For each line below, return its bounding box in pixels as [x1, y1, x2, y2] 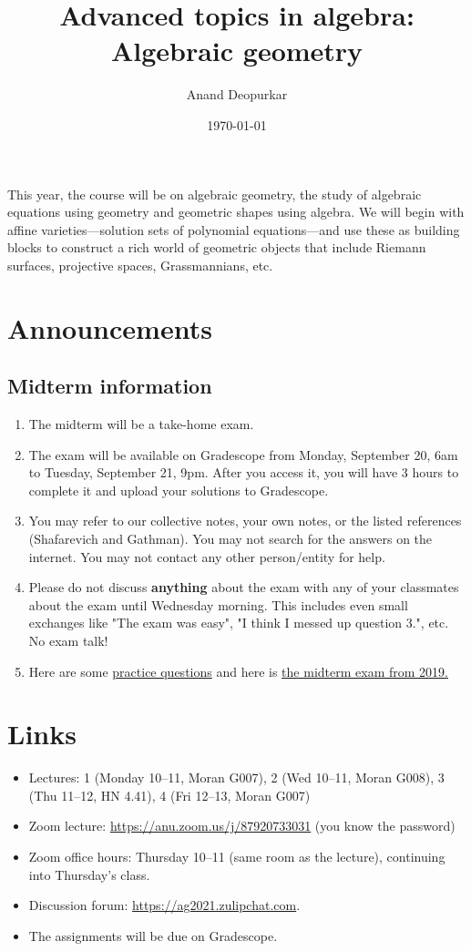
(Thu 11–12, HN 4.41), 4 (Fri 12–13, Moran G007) [28, 785, 311, 804]
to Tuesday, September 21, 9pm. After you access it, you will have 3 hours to [28, 463, 459, 482]
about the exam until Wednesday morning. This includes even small [28, 595, 408, 614]
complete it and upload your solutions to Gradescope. [28, 480, 329, 499]
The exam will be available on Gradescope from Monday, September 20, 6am [28, 445, 458, 464]
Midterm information [7, 372, 212, 400]
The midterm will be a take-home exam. [28, 414, 254, 434]
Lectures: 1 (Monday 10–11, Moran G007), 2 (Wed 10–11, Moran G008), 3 [28, 768, 445, 787]
